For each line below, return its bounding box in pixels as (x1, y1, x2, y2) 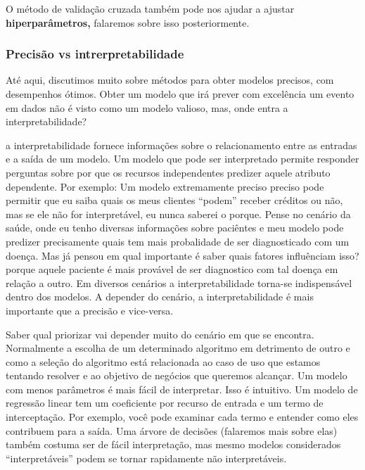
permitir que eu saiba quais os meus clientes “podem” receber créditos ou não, (6, 193, 343, 208)
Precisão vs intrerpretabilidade (6, 45, 184, 63)
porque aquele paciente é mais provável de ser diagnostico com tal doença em (6, 262, 338, 277)
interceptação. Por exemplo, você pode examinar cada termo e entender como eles (6, 409, 359, 424)
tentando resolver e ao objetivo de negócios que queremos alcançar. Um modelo (6, 368, 347, 383)
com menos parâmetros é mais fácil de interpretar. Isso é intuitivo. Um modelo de (6, 381, 358, 396)
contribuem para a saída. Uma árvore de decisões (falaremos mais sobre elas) (6, 423, 338, 438)
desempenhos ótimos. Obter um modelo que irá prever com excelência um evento (6, 87, 354, 101)
